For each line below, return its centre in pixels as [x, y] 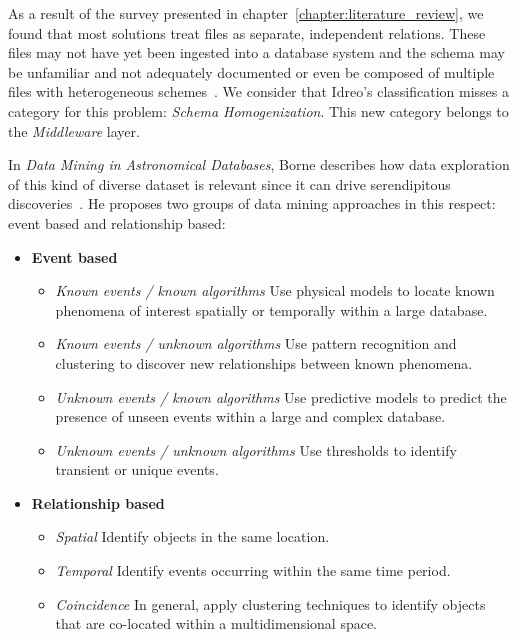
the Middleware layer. [74, 130]
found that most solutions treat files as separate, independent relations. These [247, 32]
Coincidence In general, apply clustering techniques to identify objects [270, 603]
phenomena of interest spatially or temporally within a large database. [271, 309]
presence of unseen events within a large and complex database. [250, 416]
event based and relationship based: [117, 222]
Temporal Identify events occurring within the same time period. [253, 570]
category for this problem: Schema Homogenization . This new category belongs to [258, 110]
